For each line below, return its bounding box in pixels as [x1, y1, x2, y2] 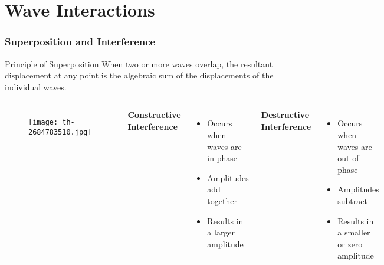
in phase [207, 152, 237, 164]
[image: [28, 118, 58, 127]
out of [337, 152, 359, 164]
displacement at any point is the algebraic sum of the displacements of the [5, 69, 274, 81]
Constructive [127, 109, 181, 121]
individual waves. [5, 80, 67, 93]
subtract [337, 194, 367, 207]
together [207, 194, 237, 207]
